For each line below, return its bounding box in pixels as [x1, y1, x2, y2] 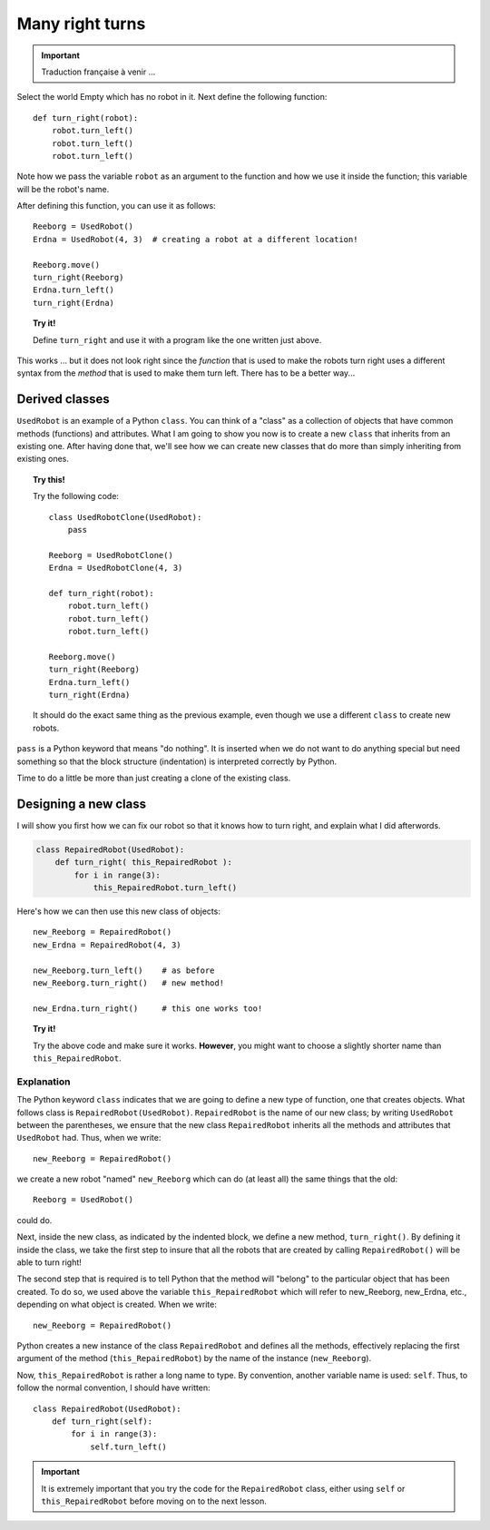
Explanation [16, 1075, 71, 1088]
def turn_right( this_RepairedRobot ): [54, 858, 233, 868]
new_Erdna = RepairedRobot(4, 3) [33, 939, 181, 950]
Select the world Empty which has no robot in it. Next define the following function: [16, 92, 328, 103]
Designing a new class [16, 796, 147, 811]
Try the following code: [33, 491, 120, 502]
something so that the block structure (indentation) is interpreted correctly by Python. [16, 756, 338, 767]
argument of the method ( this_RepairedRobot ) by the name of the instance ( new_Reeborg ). [16, 1353, 372, 1364]
